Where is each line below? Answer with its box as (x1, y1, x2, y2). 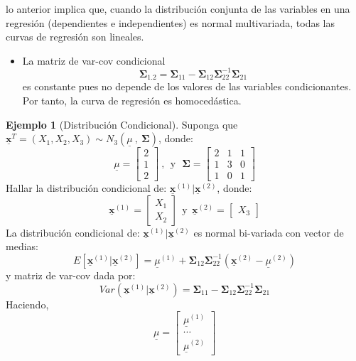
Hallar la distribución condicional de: (6, 180, 167, 195)
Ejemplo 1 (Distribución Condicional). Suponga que (6, 117, 238, 131)
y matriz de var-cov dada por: (6, 267, 136, 282)
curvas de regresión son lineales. (6, 29, 144, 44)
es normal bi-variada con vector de (193, 225, 344, 239)
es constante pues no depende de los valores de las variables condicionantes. (22, 79, 352, 94)
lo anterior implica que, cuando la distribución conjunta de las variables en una (6, 1, 350, 16)
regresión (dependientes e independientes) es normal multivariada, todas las (6, 15, 335, 30)
